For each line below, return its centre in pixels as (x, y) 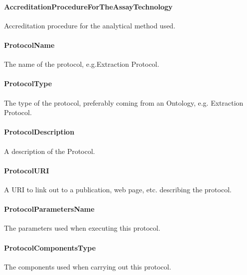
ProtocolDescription (39, 132)
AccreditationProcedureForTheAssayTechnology (88, 6)
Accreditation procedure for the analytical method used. (90, 25)
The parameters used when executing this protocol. (82, 228)
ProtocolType (28, 83)
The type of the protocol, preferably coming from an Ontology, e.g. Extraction (124, 102)
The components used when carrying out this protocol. (88, 266)
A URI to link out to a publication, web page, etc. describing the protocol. (118, 189)
